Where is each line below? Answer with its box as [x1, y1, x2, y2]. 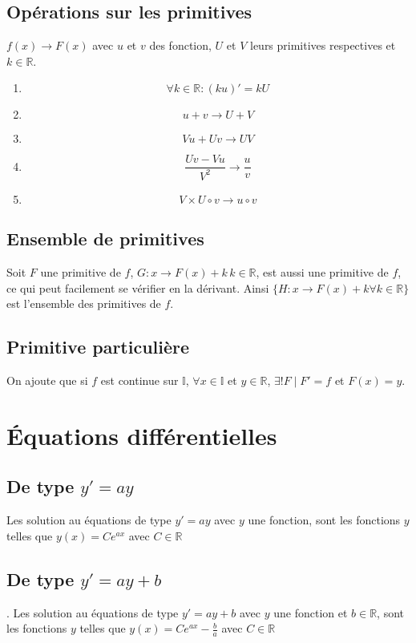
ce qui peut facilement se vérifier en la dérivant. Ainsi [6, 279, 269, 296]
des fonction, [149, 37, 212, 54]
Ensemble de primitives [6, 226, 204, 251]
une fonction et [273, 604, 348, 621]
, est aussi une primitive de [256, 264, 389, 280]
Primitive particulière [6, 334, 190, 359]
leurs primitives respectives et [249, 37, 396, 54]
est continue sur [100, 371, 179, 388]
